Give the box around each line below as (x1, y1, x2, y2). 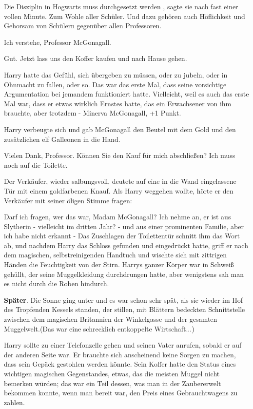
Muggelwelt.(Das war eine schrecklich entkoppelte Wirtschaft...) (4, 323, 195, 333)
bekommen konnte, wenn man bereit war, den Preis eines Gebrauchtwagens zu (4, 388, 238, 398)
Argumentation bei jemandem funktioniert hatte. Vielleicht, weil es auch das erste (4, 89, 249, 99)
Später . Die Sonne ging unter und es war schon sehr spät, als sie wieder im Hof (4, 294, 243, 305)
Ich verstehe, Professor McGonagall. (4, 37, 111, 47)
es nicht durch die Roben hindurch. (4, 278, 109, 289)
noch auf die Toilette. (4, 159, 68, 170)
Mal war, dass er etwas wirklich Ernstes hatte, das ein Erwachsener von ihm (4, 98, 232, 108)
